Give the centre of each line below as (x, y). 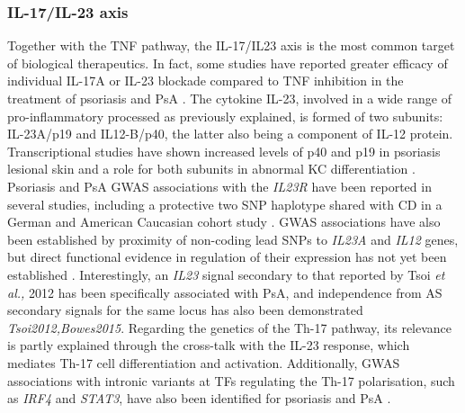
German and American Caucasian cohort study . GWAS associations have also (224, 222)
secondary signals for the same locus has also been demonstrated (185, 310)
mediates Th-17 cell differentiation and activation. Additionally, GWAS (204, 362)
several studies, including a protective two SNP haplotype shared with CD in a (225, 204)
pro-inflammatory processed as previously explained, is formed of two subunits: (225, 116)
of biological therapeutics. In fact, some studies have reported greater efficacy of (228, 63)
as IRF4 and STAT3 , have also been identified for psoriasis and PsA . (199, 398)
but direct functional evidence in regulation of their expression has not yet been (227, 257)
